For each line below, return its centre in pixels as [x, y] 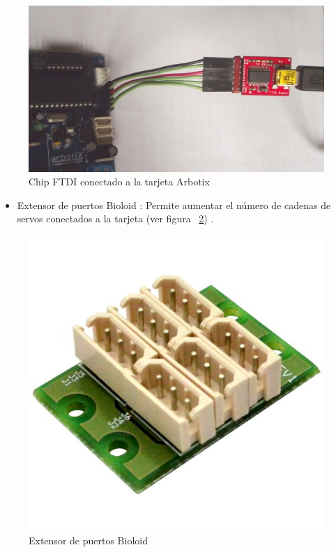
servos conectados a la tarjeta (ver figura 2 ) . [115, 219]
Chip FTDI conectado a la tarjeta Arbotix [119, 182]
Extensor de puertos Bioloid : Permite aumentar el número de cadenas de [174, 205]
